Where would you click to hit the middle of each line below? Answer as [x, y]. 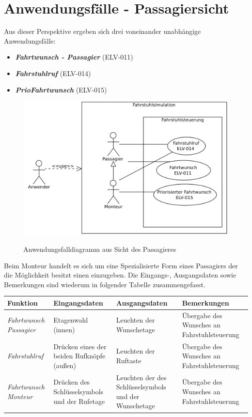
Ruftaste [129, 361]
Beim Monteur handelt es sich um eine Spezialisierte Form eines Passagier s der [121, 265]
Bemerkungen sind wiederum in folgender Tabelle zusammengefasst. [105, 284]
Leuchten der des [141, 377]
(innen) [64, 330]
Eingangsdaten [78, 302]
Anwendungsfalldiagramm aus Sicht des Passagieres [100, 249]
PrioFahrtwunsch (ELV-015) [61, 89]
